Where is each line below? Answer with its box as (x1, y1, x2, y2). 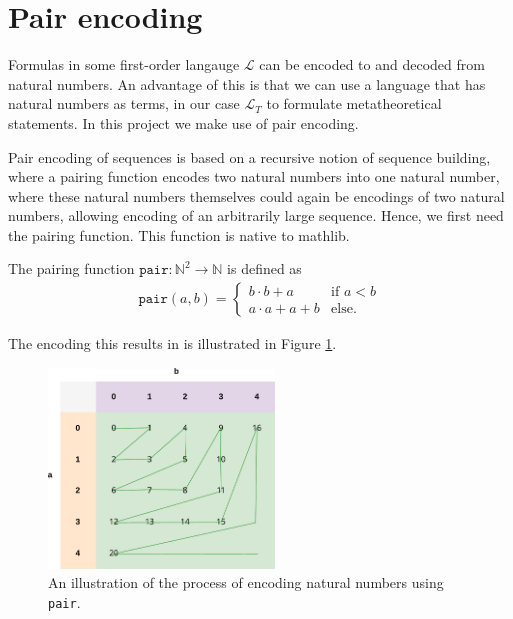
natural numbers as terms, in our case (8, 93, 240, 114)
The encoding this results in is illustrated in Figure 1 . (8, 333, 337, 354)
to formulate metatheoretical (266, 93, 442, 114)
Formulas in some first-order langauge (8, 54, 240, 75)
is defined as (227, 258, 302, 279)
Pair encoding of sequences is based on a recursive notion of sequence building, (8, 146, 491, 167)
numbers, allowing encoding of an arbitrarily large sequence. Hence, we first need (8, 205, 504, 226)
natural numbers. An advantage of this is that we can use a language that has (8, 73, 486, 94)
